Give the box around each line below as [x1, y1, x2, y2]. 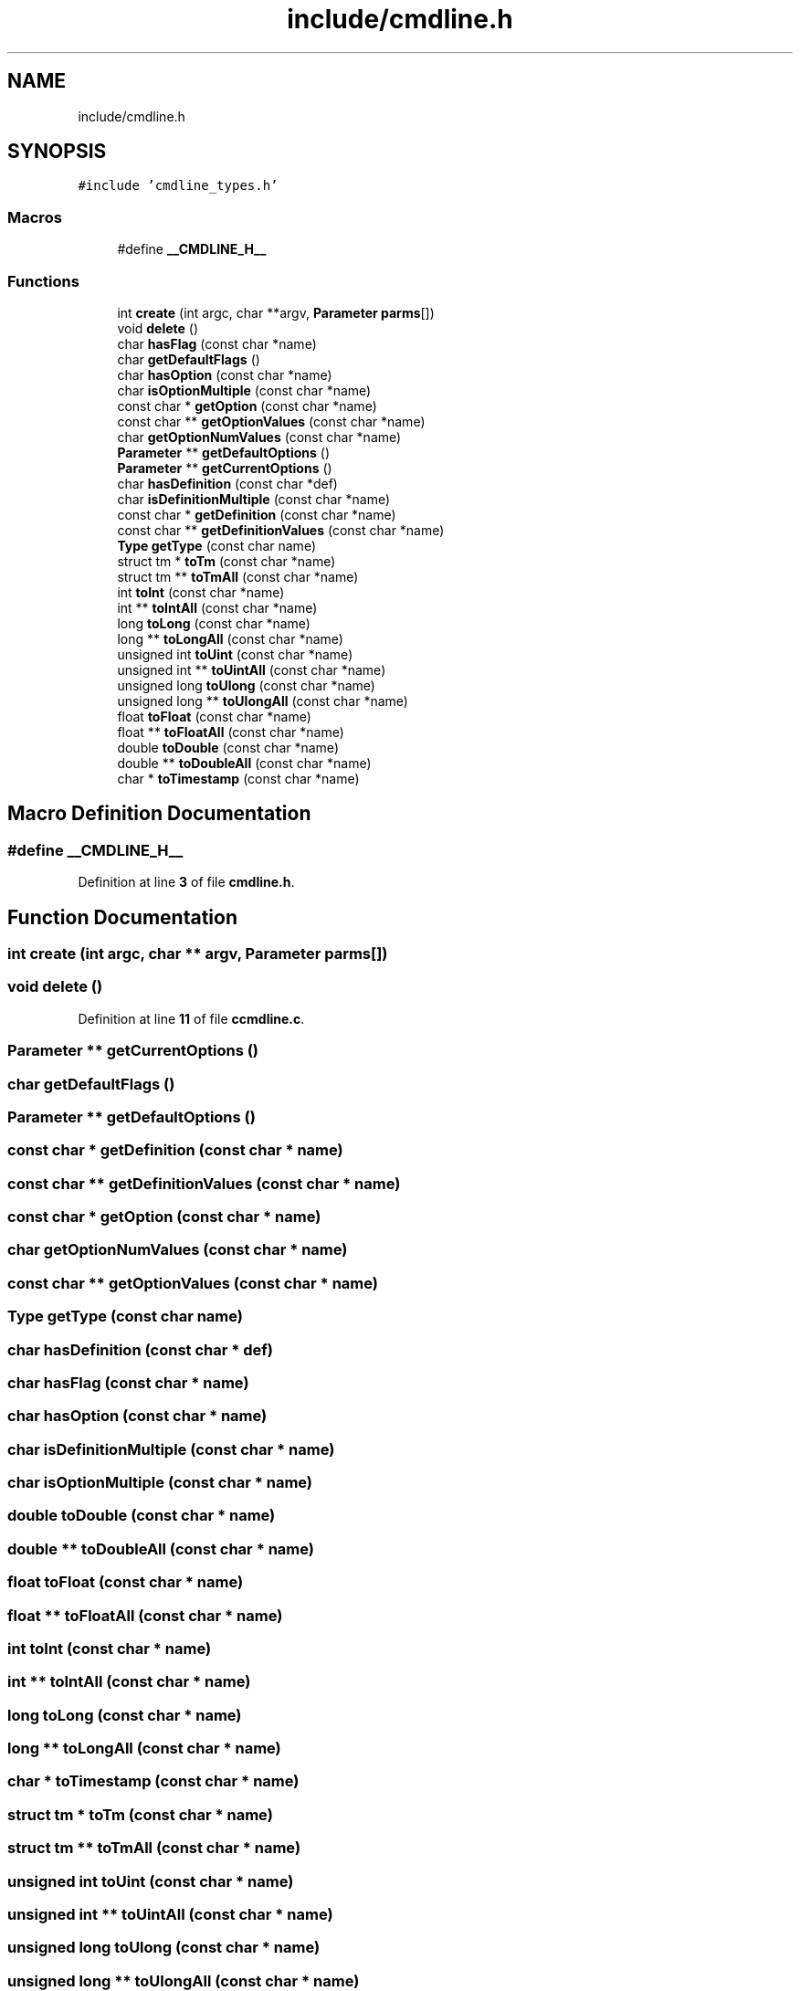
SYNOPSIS [7, 140, 107, 163]
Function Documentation [7, 905, 237, 929]
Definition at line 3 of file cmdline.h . [78, 874, 295, 890]
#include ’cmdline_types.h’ [78, 178, 279, 194]
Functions [7, 271, 79, 290]
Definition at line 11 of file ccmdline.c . [78, 1010, 305, 1027]
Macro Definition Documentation [7, 802, 311, 826]
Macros [7, 207, 62, 226]
